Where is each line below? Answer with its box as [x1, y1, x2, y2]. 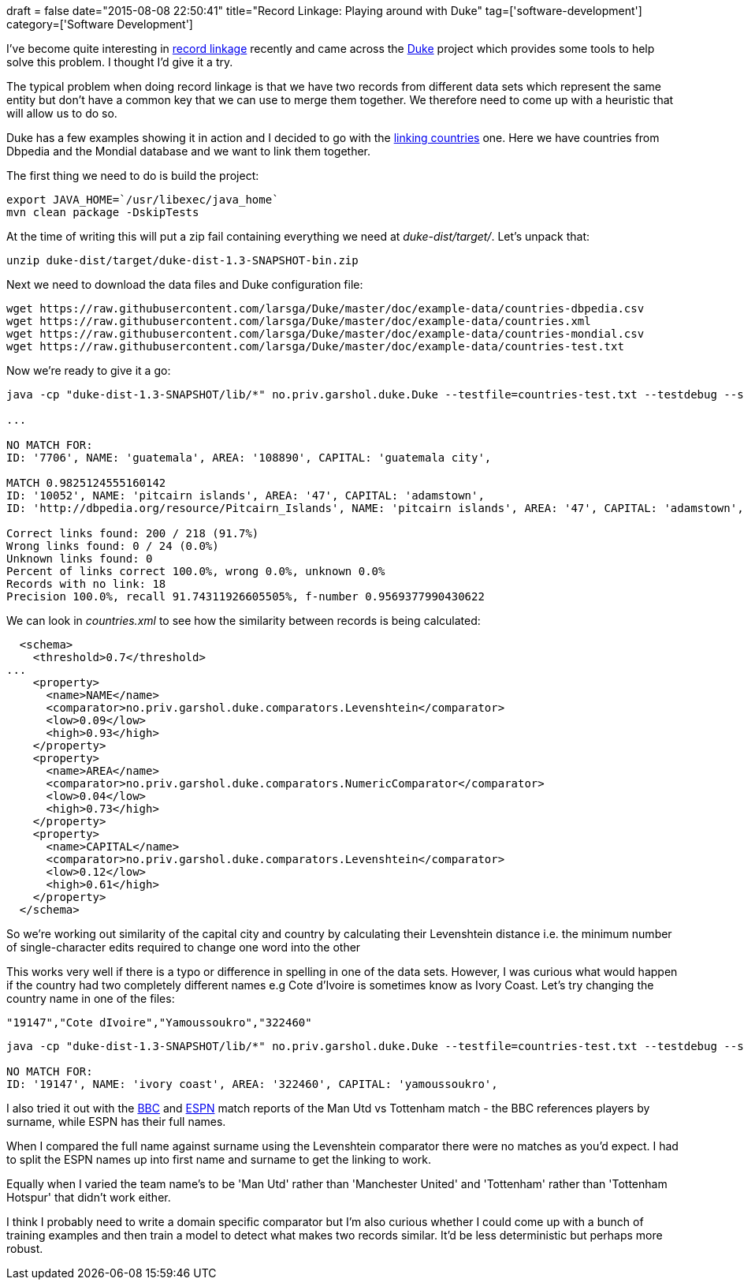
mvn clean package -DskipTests [6, 206, 199, 219]
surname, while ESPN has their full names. [6, 1115, 226, 1128]
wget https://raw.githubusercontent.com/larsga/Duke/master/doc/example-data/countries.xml [6, 315, 591, 327]
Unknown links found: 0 [6, 552, 153, 565]
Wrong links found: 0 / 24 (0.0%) [6, 540, 219, 552]
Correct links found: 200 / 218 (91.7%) [6, 527, 259, 540]
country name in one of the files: [6, 992, 175, 1005]
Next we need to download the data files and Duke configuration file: [6, 278, 363, 291]
